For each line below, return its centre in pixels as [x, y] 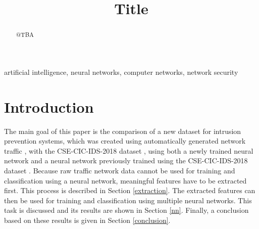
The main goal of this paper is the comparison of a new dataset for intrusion [123, 131]
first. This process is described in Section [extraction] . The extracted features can [130, 190]
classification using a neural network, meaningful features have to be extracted [125, 180]
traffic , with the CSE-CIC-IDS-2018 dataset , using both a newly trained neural [129, 150]
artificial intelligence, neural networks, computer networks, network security [121, 72]
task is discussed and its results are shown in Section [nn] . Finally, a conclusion [126, 210]
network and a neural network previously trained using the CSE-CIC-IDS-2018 [126, 161]
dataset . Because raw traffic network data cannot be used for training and [120, 170]
